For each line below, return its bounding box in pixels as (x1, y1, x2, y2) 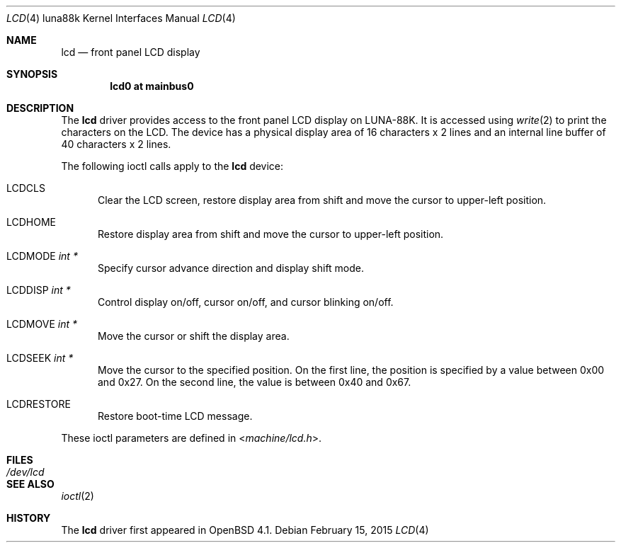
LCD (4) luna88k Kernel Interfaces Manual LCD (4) (6, 12, 236, 24)
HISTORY (6, 512, 51, 524)
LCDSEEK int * (6, 352, 74, 364)
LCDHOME (6, 216, 57, 228)
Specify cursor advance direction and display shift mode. (98, 262, 365, 274)
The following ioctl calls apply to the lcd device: (61, 160, 284, 172)
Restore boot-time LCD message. (98, 410, 253, 422)
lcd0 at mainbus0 (110, 80, 194, 92)
